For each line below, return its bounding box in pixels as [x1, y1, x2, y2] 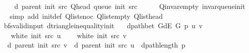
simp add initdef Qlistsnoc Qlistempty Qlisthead [9, 10, 163, 21]
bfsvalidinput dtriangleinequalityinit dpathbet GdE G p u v [3, 20, 203, 31]
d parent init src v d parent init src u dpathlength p [7, 40, 186, 50]
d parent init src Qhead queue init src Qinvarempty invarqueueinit [14, 1, 246, 11]
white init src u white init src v [10, 30, 127, 40]
